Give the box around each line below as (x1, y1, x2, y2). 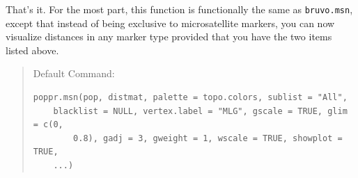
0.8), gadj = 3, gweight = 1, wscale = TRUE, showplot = (73, 133, 343, 143)
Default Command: (33, 66, 115, 81)
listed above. (6, 42, 59, 57)
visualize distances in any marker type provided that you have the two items (6, 29, 332, 44)
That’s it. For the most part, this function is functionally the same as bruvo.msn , (6, 2, 353, 16)
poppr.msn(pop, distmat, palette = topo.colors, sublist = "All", (33, 92, 348, 103)
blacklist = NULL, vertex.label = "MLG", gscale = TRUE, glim (53, 106, 348, 116)
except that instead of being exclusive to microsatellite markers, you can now (6, 15, 335, 30)
